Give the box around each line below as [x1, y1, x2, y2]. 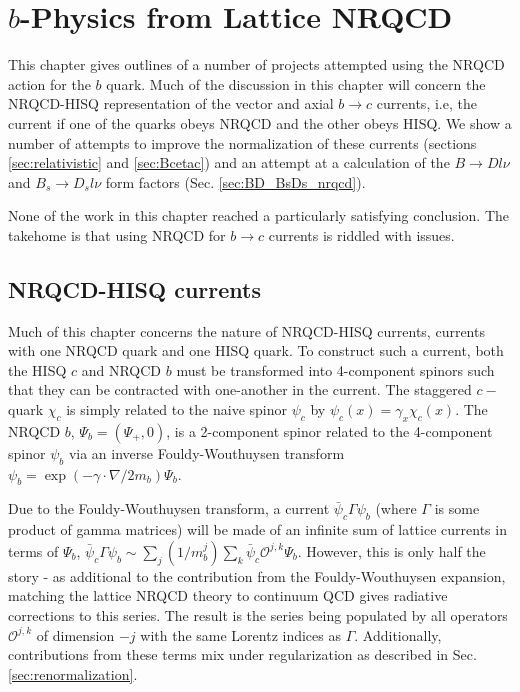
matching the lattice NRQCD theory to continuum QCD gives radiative [8, 585, 448, 606]
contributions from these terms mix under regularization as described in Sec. [8, 644, 477, 665]
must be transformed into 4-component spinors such [176, 359, 495, 380]
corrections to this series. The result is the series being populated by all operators [8, 605, 508, 626]
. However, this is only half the [297, 540, 486, 561]
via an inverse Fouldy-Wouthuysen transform [68, 442, 345, 463]
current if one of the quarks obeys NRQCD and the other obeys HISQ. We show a [8, 112, 512, 133]
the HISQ [8, 359, 67, 380]
